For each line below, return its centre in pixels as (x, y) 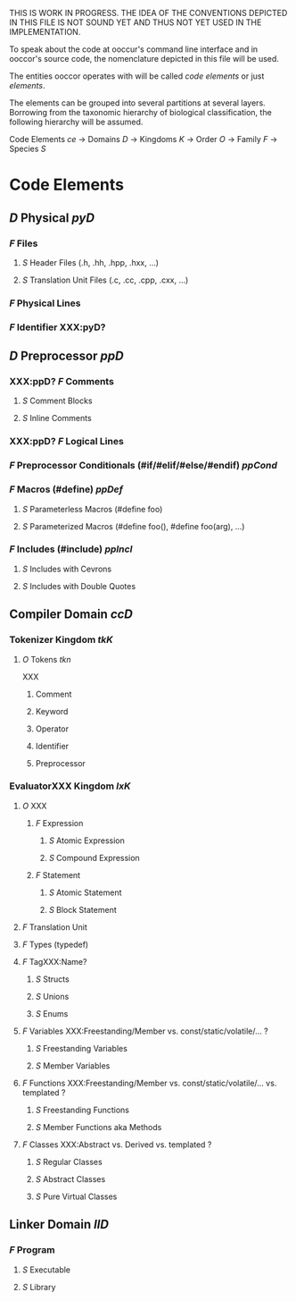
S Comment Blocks (57, 401)
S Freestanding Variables (81, 1048)
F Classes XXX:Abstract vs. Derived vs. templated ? (117, 1145)
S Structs (52, 979)
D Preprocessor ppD (66, 356)
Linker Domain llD (59, 1225)
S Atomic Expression (86, 841)
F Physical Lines (45, 303)
